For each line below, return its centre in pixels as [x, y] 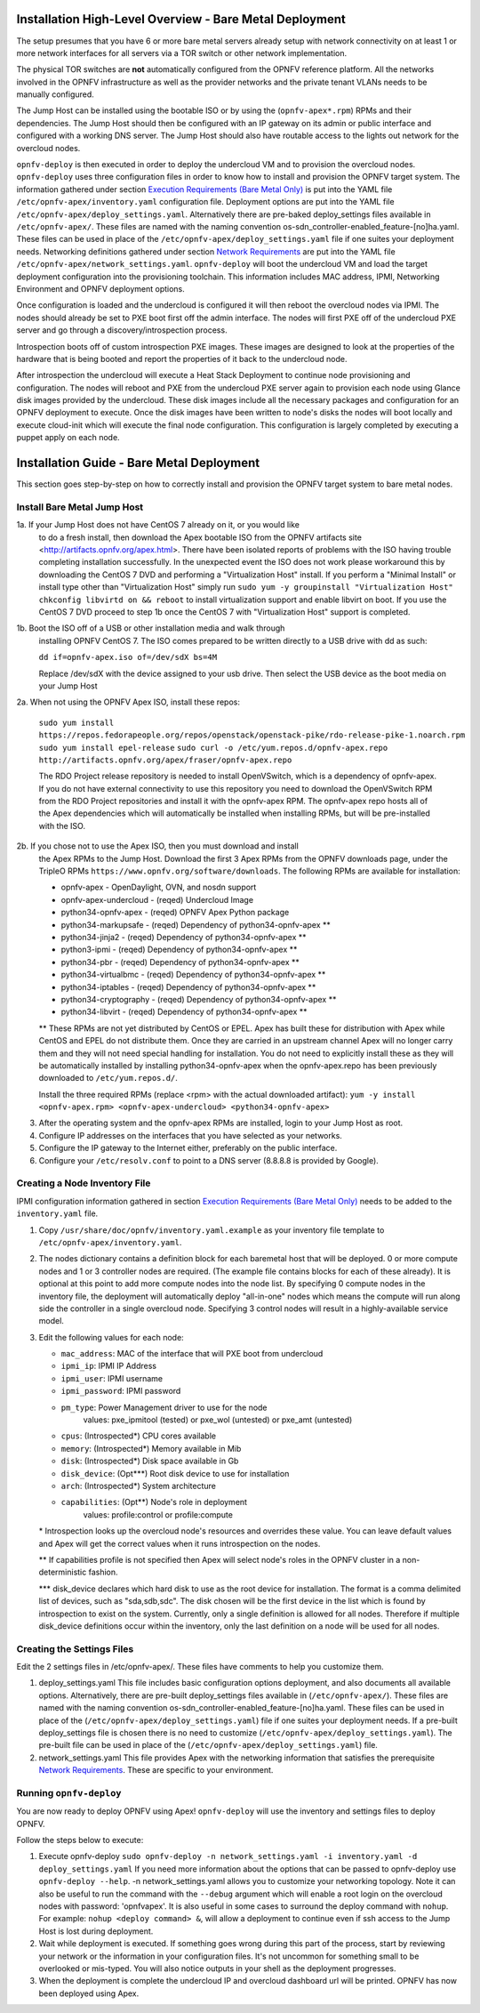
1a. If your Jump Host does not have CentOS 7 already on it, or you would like [158, 525]
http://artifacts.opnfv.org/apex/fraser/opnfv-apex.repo [165, 760]
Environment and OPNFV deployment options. [101, 288]
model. [51, 1321]
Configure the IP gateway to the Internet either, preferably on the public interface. [188, 1148]
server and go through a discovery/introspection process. [122, 330]
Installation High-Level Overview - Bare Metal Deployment [181, 19]
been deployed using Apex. [89, 1993]
